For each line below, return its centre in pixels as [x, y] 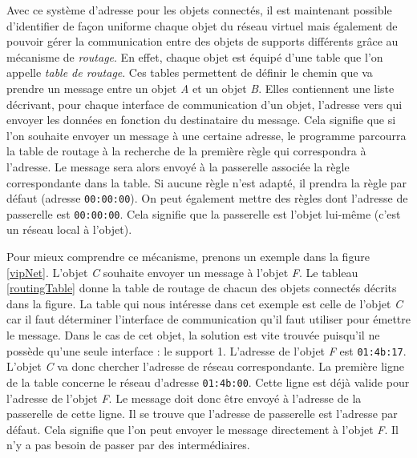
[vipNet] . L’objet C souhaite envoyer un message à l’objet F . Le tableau [182, 272]
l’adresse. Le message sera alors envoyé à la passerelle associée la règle [178, 166]
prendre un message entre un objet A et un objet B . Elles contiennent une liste [200, 88]
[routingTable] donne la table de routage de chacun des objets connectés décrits [202, 288]
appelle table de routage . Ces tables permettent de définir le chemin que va [190, 72]
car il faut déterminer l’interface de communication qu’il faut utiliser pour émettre [208, 319]
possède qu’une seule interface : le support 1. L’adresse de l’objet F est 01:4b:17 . [206, 350]
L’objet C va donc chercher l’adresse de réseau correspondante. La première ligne [205, 366]
